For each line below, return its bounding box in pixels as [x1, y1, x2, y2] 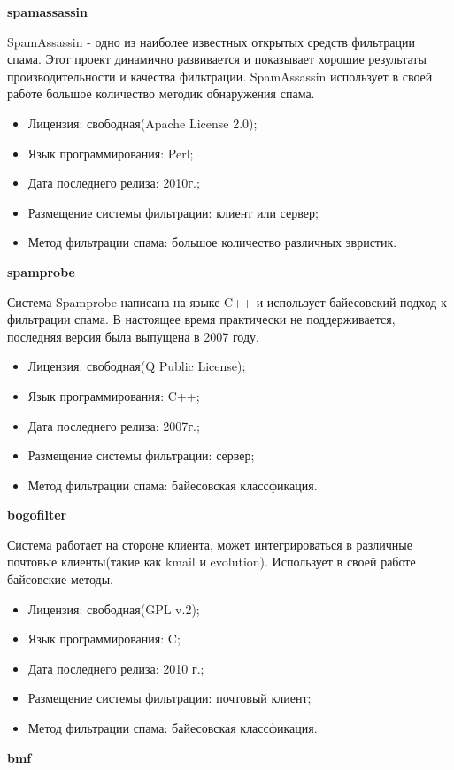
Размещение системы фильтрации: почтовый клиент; [27, 689, 312, 707]
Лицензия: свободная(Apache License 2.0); [27, 113, 258, 132]
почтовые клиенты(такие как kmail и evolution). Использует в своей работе [7, 552, 416, 571]
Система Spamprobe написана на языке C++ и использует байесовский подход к [7, 292, 447, 311]
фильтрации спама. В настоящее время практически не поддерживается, [7, 310, 396, 328]
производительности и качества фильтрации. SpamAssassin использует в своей [7, 66, 433, 85]
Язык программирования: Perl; [27, 143, 194, 162]
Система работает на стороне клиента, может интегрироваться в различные [7, 535, 412, 553]
